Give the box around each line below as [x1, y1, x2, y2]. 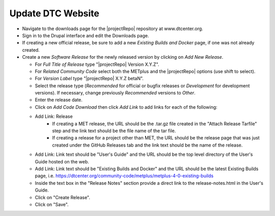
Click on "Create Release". [35, 194, 90, 200]
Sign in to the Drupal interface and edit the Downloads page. [22, 32, 149, 38]
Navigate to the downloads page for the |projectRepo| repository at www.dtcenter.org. [22, 26, 203, 32]
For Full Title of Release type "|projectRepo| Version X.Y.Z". [35, 61, 159, 67]
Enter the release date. [35, 97, 82, 103]
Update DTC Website [9, 8, 99, 19]
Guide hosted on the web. [35, 158, 89, 164]
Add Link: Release [35, 113, 73, 119]
